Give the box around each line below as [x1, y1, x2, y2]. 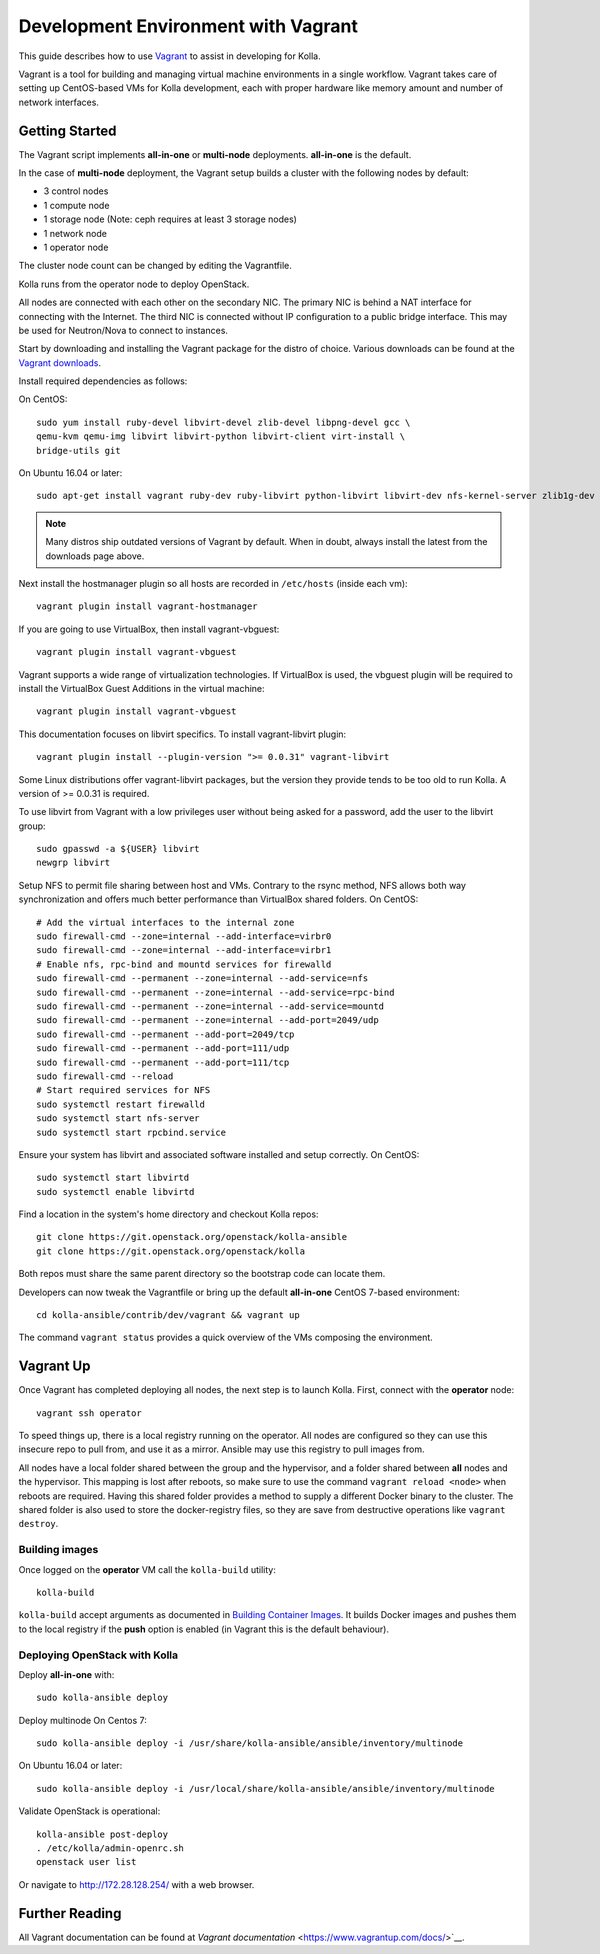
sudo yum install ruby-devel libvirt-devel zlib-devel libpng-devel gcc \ [36, 416, 411, 428]
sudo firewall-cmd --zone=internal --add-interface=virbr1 [36, 945, 332, 956]
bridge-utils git [36, 445, 121, 456]
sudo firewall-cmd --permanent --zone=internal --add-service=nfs [36, 973, 369, 984]
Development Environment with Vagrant [18, 15, 359, 37]
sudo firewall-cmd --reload [36, 1070, 174, 1082]
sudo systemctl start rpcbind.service [36, 1126, 227, 1138]
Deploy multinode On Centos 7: [18, 1714, 147, 1726]
